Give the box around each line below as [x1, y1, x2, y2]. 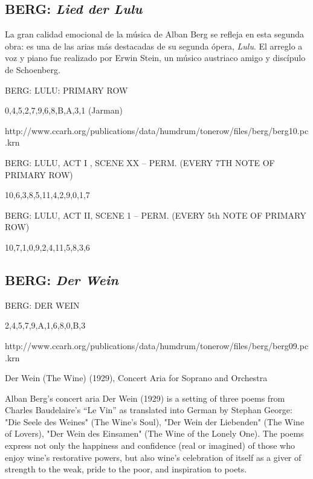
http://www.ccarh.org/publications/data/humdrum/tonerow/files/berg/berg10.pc [5, 124, 309, 137]
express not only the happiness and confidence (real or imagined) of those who [5, 439, 295, 452]
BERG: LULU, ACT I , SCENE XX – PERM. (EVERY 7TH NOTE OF [5, 156, 275, 169]
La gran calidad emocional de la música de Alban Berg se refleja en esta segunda [5, 28, 305, 40]
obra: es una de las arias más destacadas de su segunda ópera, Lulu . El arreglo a [5, 39, 303, 52]
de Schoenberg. [5, 63, 60, 76]
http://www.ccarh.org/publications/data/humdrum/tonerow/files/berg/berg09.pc [5, 339, 309, 352]
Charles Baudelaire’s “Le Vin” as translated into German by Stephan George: [5, 403, 292, 416]
